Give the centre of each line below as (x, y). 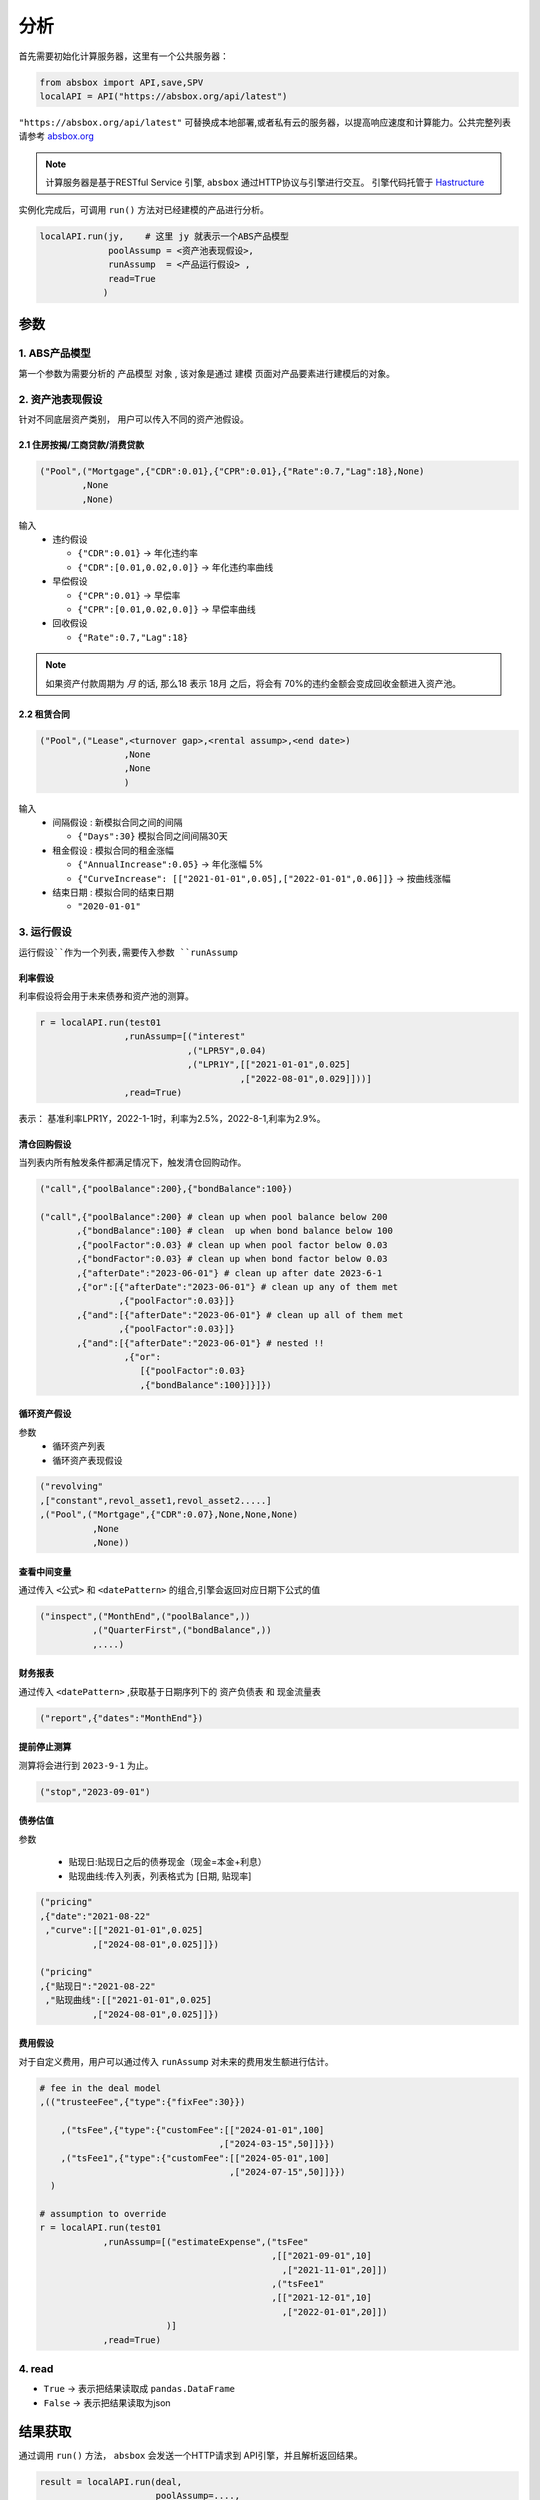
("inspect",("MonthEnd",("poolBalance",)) (145, 1616)
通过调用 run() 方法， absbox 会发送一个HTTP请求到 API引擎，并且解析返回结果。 (191, 2455)
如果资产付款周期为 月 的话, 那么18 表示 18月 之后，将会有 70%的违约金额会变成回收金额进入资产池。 (253, 683)
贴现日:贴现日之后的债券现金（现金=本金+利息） (167, 1862)
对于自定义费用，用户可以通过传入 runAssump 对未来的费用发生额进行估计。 (176, 2061)
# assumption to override (103, 2214)
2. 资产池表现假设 (60, 399)
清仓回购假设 (45, 1144)
